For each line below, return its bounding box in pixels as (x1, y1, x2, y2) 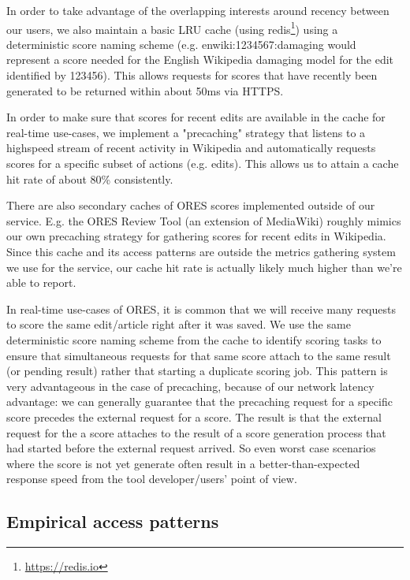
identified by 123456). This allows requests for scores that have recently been (6, 67, 378, 84)
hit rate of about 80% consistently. (6, 170, 173, 187)
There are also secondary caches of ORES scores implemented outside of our (6, 197, 375, 214)
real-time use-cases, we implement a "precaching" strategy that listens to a (6, 124, 366, 140)
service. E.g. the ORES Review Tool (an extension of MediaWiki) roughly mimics (6, 212, 401, 229)
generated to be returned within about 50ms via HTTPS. (6, 82, 284, 99)
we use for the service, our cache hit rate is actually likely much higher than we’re (6, 258, 402, 275)
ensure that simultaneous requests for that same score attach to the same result (6, 347, 391, 363)
